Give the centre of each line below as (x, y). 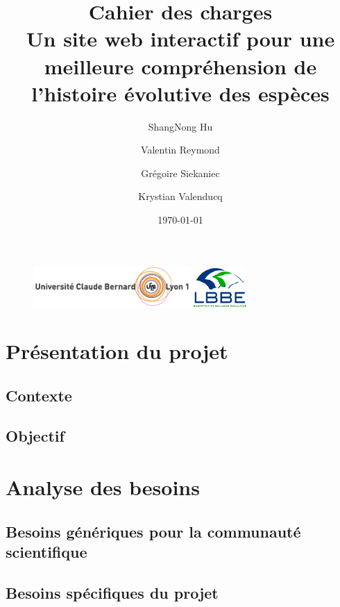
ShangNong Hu (180, 126)
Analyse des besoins (103, 487)
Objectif (35, 436)
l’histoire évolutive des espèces (180, 93)
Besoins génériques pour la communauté (153, 531)
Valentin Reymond (180, 150)
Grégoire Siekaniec (180, 173)
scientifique (46, 551)
